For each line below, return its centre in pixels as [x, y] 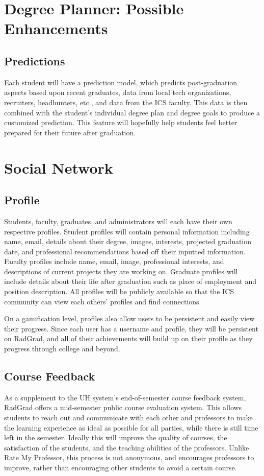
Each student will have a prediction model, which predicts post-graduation [121, 82]
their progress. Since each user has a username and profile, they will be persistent [131, 328]
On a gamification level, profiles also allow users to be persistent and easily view [129, 318]
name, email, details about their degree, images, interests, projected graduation [128, 241]
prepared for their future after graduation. [70, 132]
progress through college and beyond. [62, 349]
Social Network [59, 167]
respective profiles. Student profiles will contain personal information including [127, 231]
